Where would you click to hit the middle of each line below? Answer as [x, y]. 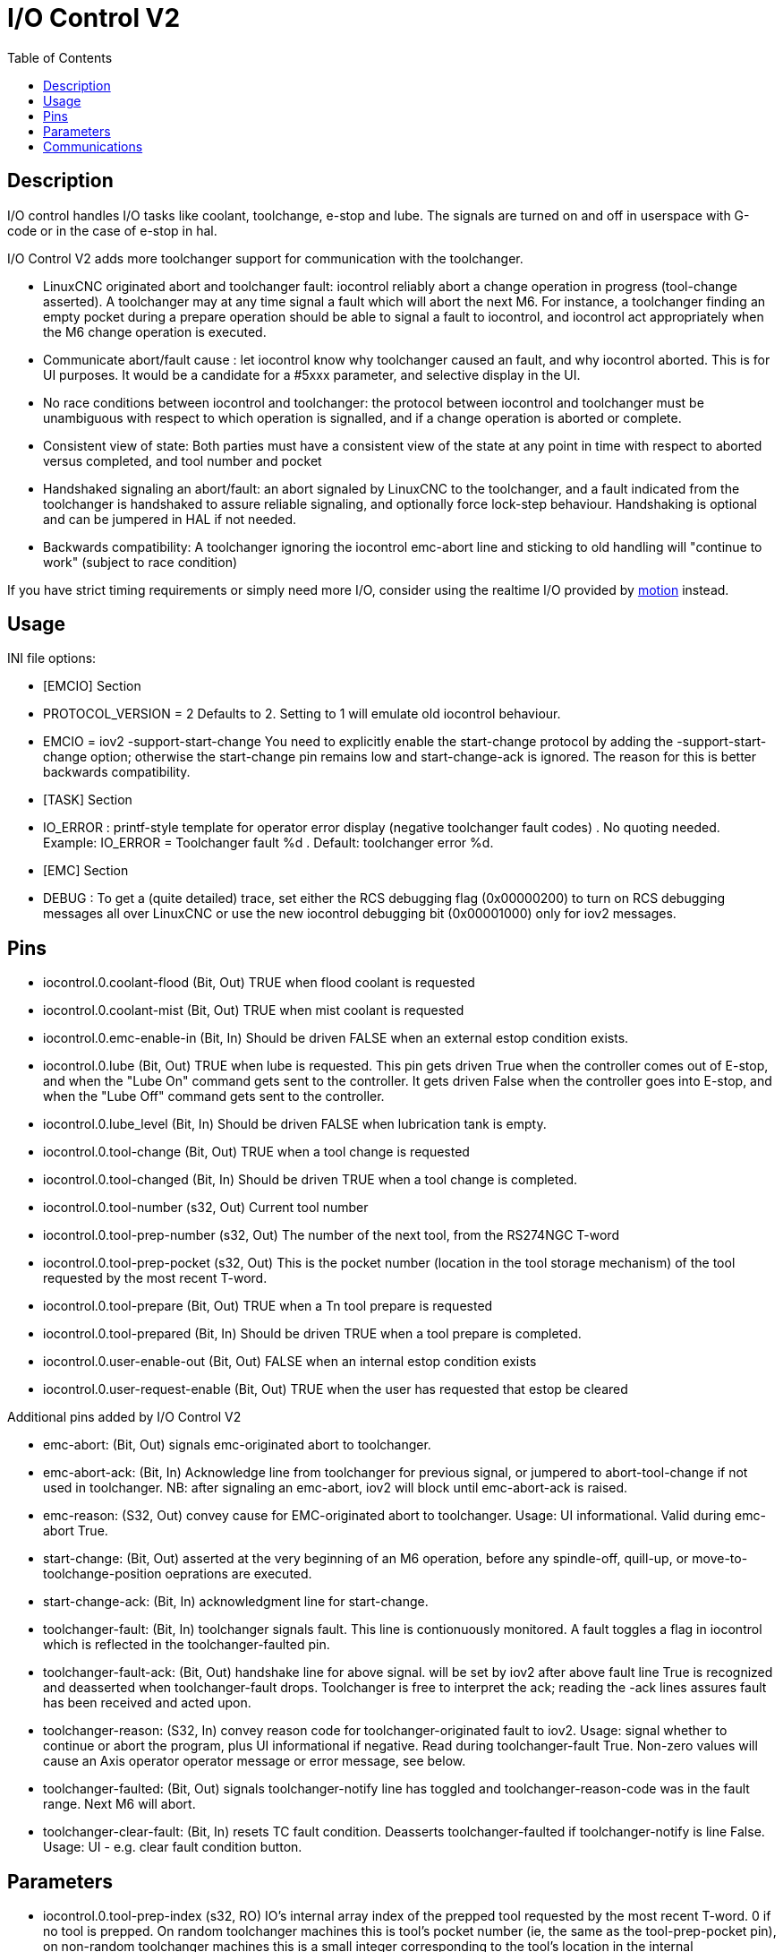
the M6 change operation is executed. [155, 331]
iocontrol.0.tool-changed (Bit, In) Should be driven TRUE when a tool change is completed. [310, 1180]
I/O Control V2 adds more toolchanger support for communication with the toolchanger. [265, 258]
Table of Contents [60, 57]
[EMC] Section [86, 871]
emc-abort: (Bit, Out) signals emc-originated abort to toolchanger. [237, 1445]
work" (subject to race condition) [140, 562]
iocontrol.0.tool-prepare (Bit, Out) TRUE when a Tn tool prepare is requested [268, 1306]
